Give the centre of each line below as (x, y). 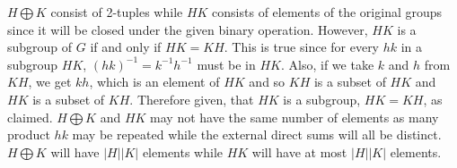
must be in (226, 64)
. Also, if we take (327, 64)
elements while (183, 151)
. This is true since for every (302, 47)
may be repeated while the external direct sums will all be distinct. (257, 134)
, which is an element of (154, 82)
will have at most (299, 151)
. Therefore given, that (192, 99)
